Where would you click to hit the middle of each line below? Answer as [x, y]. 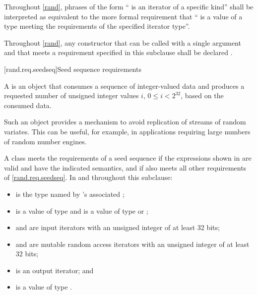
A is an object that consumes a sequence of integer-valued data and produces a [124, 86]
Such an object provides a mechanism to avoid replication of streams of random [125, 122]
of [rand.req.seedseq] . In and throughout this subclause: [88, 177]
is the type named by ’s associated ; [70, 194]
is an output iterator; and [55, 270]
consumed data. [28, 105]
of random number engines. [45, 141]
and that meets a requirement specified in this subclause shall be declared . [118, 52]
